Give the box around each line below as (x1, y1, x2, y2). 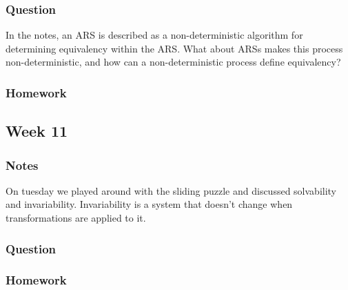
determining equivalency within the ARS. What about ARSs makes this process (6, 41, 343, 55)
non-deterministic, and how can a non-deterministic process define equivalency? (6, 55, 341, 69)
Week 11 (6, 120, 68, 142)
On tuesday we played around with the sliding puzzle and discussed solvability (6, 183, 337, 197)
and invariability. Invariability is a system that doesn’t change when (6, 197, 293, 211)
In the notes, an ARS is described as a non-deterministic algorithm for (6, 28, 303, 42)
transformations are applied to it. (6, 211, 146, 225)
